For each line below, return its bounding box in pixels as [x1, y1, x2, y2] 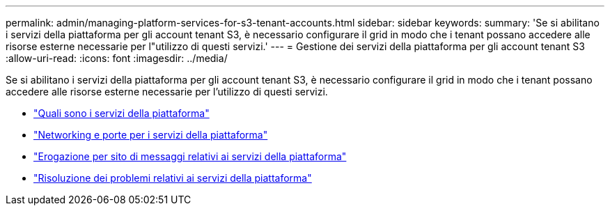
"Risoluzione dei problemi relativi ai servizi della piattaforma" [33, 172, 312, 184]
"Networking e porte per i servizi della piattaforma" [33, 129, 268, 141]
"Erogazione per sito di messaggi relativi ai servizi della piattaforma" [33, 150, 347, 162]
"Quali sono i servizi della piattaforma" [33, 107, 210, 119]
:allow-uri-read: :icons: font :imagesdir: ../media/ [6, 52, 228, 64]
